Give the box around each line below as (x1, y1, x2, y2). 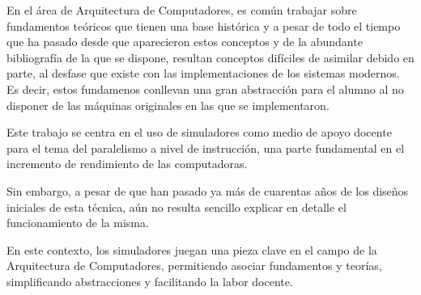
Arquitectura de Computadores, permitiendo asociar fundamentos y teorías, (6, 257, 382, 274)
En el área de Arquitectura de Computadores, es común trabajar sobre (6, 2, 357, 18)
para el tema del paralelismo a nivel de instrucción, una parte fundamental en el (6, 139, 405, 156)
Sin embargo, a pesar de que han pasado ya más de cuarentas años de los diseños (6, 182, 409, 199)
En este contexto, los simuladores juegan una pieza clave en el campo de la (6, 241, 377, 258)
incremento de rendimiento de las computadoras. (6, 155, 248, 172)
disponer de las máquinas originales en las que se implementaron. (6, 96, 330, 113)
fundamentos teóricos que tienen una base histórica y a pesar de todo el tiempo (6, 17, 401, 34)
